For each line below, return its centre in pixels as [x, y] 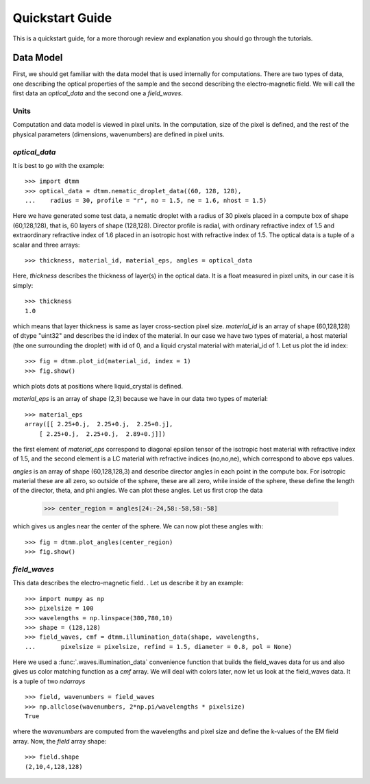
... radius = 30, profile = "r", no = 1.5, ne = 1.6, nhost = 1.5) [146, 201]
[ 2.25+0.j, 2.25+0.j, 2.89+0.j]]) [102, 434]
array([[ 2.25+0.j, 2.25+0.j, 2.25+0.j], [99, 424]
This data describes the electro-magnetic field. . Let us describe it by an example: [128, 583]
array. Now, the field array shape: [60, 741]
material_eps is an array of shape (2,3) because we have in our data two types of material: [140, 399]
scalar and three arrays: [46, 245]
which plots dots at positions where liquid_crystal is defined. [98, 386]
